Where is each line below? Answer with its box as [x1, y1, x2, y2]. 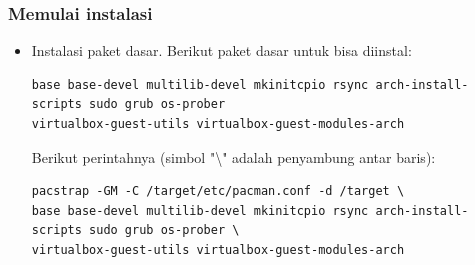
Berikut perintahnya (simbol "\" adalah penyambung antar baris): [31, 146, 436, 167]
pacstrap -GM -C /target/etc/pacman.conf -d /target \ [31, 184, 405, 199]
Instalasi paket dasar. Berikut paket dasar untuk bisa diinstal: [31, 40, 412, 61]
